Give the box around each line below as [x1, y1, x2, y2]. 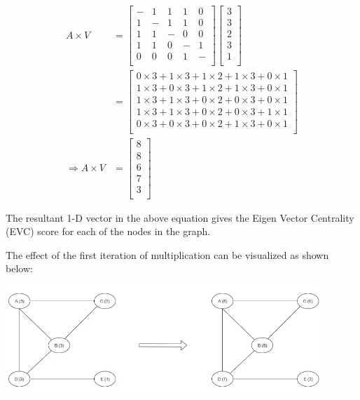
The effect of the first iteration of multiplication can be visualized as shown [6, 247, 329, 262]
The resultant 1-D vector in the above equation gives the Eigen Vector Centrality [6, 210, 354, 225]
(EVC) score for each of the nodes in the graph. [6, 224, 211, 239]
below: [6, 261, 33, 276]
